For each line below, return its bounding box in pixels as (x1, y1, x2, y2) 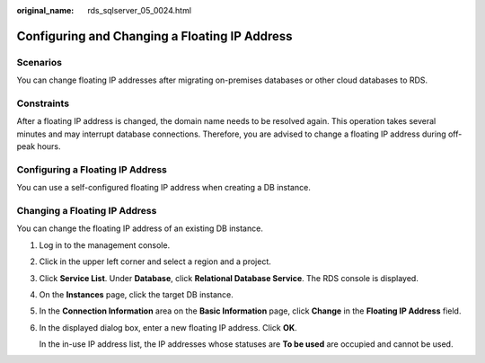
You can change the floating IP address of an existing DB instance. (16, 223, 264, 234)
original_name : (16, 5, 75, 15)
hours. (37, 141, 61, 152)
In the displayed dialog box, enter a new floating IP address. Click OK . (39, 322, 298, 332)
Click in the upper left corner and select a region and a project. (39, 256, 271, 267)
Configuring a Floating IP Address (16, 163, 168, 175)
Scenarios (16, 56, 63, 68)
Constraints (16, 97, 70, 110)
